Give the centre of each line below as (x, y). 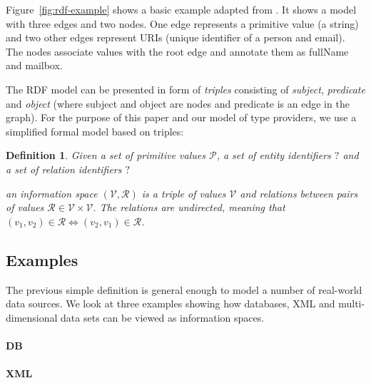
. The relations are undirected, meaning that (189, 207)
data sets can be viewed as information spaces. (163, 317)
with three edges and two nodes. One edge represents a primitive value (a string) (182, 23)
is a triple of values (184, 193)
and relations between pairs (299, 193)
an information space (52, 193)
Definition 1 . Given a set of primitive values (106, 155)
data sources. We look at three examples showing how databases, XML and (171, 303)
